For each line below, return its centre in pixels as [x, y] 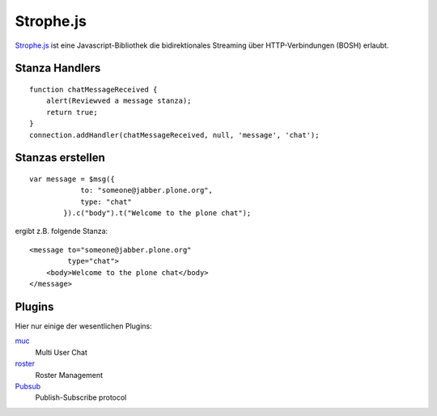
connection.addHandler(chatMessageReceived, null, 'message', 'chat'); [174, 135]
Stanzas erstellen [60, 158]
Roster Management [69, 375]
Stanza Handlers [58, 68]
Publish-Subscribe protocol [81, 397]
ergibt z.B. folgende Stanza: [62, 231]
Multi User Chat [62, 352]
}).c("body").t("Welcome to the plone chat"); [157, 213]
